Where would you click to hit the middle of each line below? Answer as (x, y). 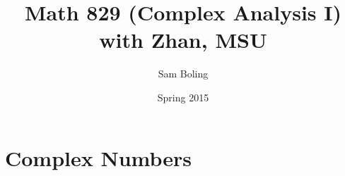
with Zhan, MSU (183, 40)
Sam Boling (183, 74)
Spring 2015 (183, 97)
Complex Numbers (99, 157)
